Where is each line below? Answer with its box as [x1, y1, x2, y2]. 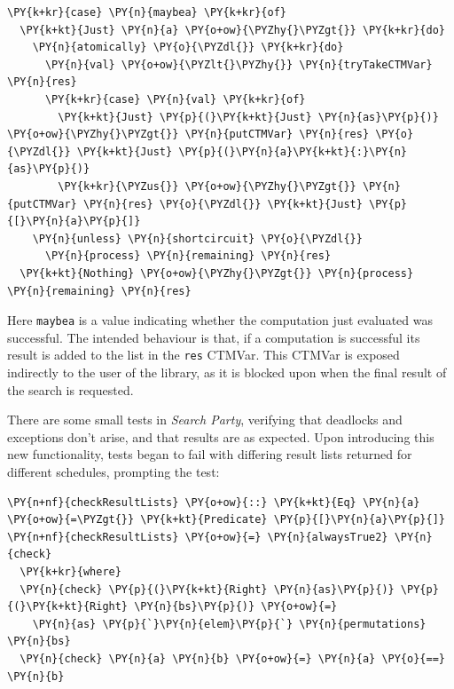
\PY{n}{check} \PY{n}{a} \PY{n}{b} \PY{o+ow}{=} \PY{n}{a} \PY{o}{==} [20, 652, 445, 665]
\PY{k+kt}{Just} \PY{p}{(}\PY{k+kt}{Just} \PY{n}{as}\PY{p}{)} [58, 110, 439, 123]
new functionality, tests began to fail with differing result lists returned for [7, 445, 412, 463]
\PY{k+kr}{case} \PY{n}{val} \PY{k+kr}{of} [44, 92, 306, 106]
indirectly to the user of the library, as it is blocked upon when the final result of [7, 363, 447, 381]
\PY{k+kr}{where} [20, 565, 121, 578]
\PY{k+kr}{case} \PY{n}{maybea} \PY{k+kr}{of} [7, 6, 286, 19]
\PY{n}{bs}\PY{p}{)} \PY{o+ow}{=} [134, 600, 338, 614]
